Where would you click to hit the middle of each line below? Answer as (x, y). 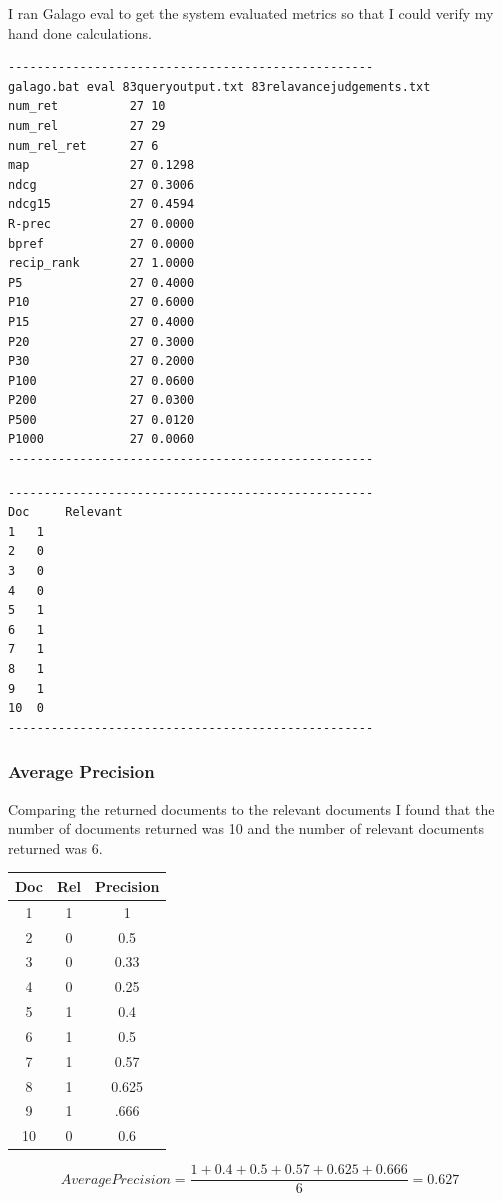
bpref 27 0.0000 (101, 243)
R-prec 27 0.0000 (101, 223)
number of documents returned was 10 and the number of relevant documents (246, 828)
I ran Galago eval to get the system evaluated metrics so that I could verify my (251, 13)
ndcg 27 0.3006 (101, 184)
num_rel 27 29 (87, 125)
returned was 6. (55, 847)
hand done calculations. (80, 32)
